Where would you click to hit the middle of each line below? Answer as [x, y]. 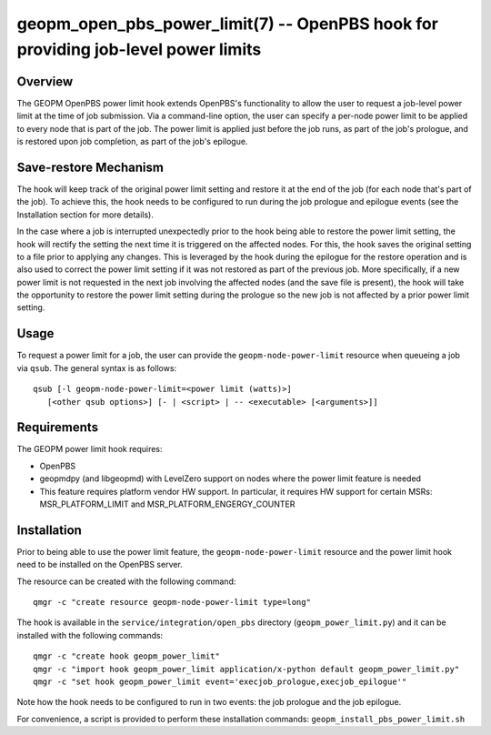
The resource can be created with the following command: [126, 581]
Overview [45, 81]
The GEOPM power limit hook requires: [90, 449]
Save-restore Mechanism [90, 167]
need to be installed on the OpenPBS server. [100, 565]
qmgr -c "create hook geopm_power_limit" [126, 656]
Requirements [58, 428]
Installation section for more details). [85, 215]
